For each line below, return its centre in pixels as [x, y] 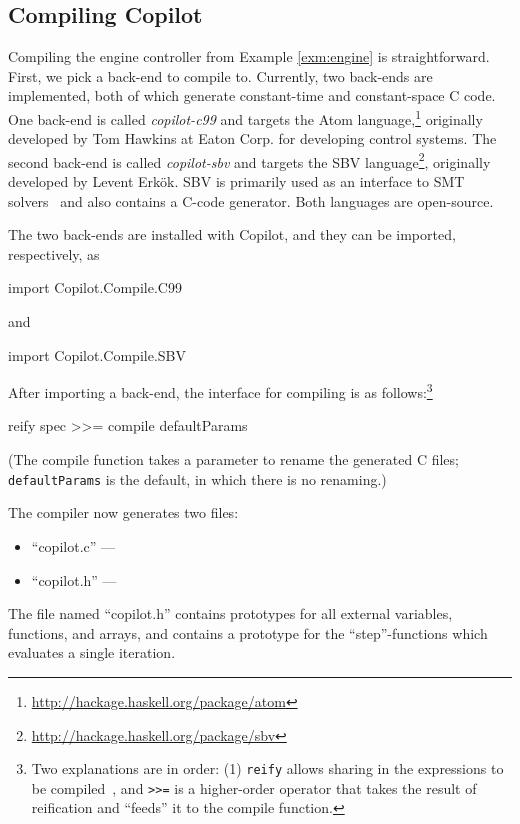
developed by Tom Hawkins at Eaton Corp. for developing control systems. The [252, 138]
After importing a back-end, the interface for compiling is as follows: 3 [220, 390]
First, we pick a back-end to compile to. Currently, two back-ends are [220, 75]
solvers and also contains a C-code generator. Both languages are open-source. [251, 200]
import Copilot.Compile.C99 [95, 287]
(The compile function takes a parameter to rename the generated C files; [233, 459]
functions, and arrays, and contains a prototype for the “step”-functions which [248, 632]
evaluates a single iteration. [92, 652]
